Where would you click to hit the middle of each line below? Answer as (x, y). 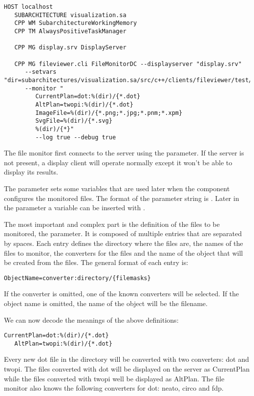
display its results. (31, 172)
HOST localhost (29, 7)
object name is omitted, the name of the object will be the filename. (106, 303)
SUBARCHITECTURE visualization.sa (70, 15)
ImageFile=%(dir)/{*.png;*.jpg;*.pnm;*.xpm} (109, 113)
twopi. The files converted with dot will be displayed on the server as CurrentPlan (127, 369)
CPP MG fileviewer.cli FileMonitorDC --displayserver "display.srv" (128, 64)
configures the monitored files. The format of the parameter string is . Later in (122, 198)
